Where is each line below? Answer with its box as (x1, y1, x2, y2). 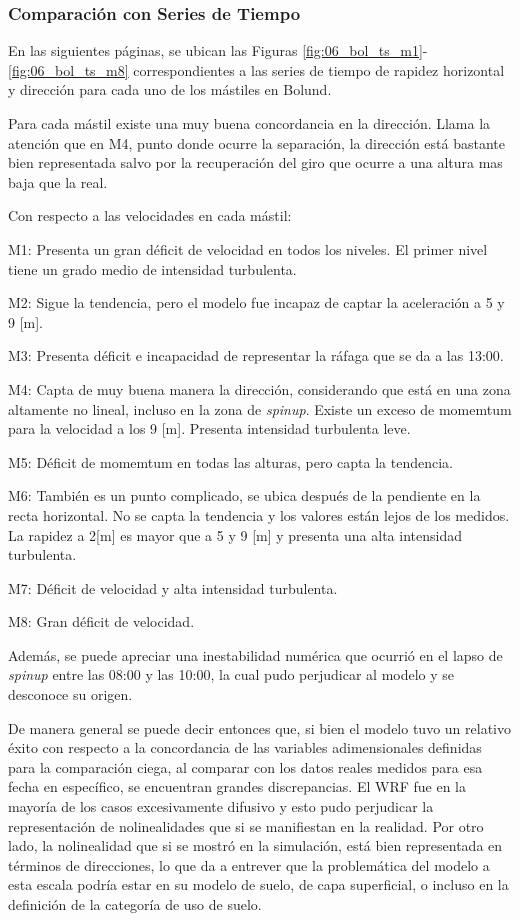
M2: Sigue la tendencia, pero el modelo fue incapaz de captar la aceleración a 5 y (8, 292, 505, 313)
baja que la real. (8, 171, 108, 192)
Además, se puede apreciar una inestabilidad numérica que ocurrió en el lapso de (8, 644, 503, 665)
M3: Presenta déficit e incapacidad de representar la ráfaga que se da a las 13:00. (8, 345, 504, 366)
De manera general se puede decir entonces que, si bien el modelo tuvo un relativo (8, 717, 511, 738)
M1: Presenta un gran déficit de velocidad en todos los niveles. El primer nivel (8, 238, 488, 259)
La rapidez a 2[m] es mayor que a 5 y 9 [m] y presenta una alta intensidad (8, 524, 462, 545)
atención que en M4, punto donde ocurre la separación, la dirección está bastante (8, 132, 505, 153)
